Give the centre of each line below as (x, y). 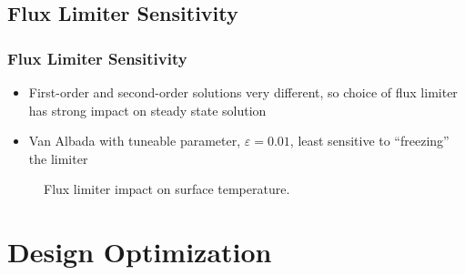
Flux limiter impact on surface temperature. (167, 189)
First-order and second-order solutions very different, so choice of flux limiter (243, 92)
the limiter (58, 158)
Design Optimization (140, 252)
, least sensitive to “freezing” (369, 141)
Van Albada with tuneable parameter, (135, 141)
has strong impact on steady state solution (147, 110)
